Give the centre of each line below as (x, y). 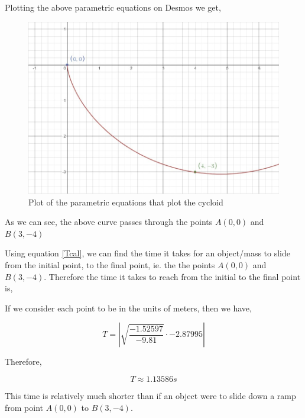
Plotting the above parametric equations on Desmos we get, (113, 7)
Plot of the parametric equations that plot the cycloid (126, 202)
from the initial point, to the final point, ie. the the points (110, 265)
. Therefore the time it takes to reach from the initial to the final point (172, 276)
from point (24, 407)
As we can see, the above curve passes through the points (109, 222)
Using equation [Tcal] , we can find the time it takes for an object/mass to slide (148, 253)
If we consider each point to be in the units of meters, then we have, (128, 308)
